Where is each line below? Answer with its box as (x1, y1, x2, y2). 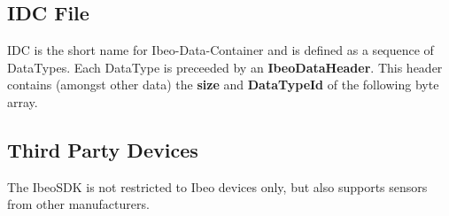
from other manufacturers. (7, 195, 150, 213)
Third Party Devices (7, 135, 198, 163)
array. (7, 92, 38, 111)
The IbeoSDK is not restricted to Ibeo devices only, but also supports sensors (7, 177, 428, 196)
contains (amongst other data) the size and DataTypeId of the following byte (7, 75, 439, 94)
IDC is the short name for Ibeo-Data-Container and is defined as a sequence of (7, 41, 434, 59)
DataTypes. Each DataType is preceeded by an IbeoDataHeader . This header (7, 58, 443, 76)
